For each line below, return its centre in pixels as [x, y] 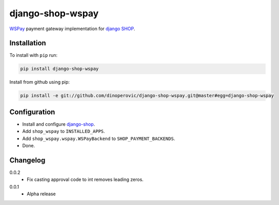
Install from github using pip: [40, 82]
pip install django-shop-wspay [60, 69]
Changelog [27, 160]
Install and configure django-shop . [59, 124]
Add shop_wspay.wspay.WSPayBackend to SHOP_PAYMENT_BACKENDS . [99, 139]
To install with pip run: [34, 55]
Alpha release [41, 194]
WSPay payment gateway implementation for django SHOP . [72, 29]
